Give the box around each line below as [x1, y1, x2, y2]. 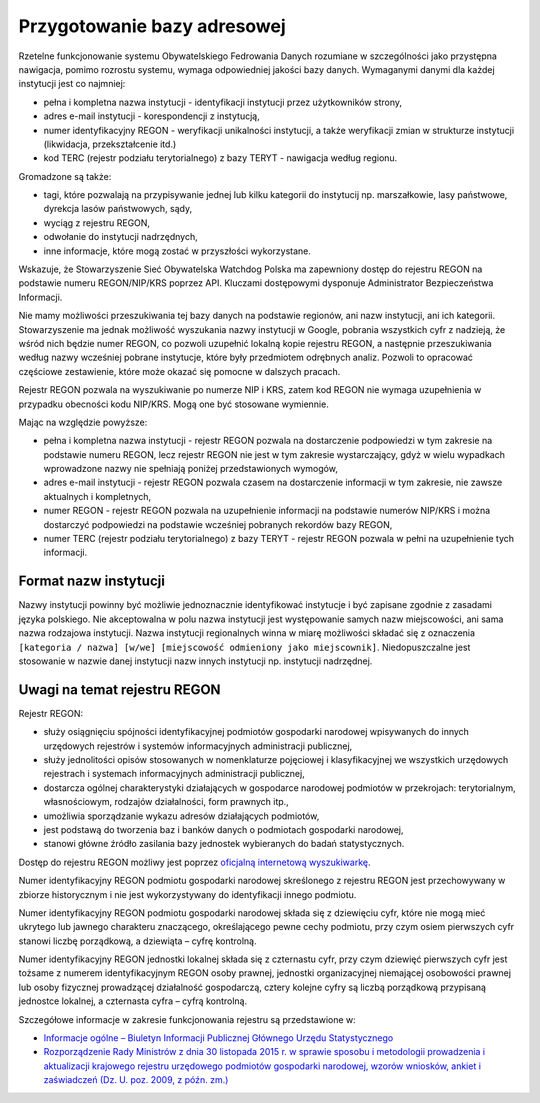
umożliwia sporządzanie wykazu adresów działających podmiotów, [43, 810, 320, 822]
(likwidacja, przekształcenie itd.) [43, 138, 177, 150]
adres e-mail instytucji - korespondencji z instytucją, [43, 110, 260, 122]
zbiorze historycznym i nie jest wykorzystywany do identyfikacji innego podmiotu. [18, 888, 357, 900]
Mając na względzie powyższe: [18, 416, 148, 428]
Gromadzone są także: [18, 170, 112, 182]
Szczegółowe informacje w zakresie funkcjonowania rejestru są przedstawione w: [18, 1013, 357, 1025]
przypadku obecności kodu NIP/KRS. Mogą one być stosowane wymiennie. [18, 398, 329, 410]
